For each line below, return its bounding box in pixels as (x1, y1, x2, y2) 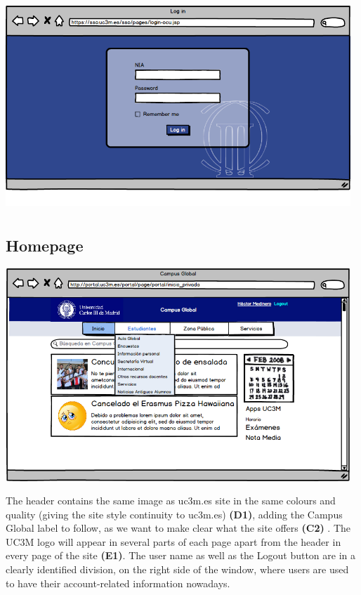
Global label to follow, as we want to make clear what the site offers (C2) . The (6, 521, 351, 535)
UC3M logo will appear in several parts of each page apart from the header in (6, 534, 341, 549)
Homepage (6, 235, 84, 256)
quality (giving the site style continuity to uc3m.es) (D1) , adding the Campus (6, 506, 343, 521)
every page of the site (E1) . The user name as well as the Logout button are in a (6, 548, 355, 563)
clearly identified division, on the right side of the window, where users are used (6, 562, 349, 577)
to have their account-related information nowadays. (6, 575, 230, 590)
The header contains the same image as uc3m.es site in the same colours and (6, 493, 336, 508)
